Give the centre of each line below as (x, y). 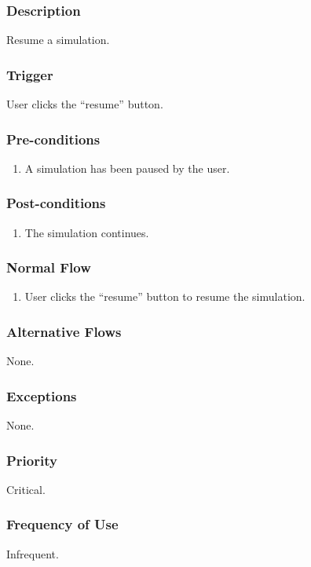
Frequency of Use (62, 524)
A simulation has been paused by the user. (127, 168)
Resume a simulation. (58, 40)
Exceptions (42, 395)
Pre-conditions (53, 139)
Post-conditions (56, 203)
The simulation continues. (87, 232)
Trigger (30, 74)
